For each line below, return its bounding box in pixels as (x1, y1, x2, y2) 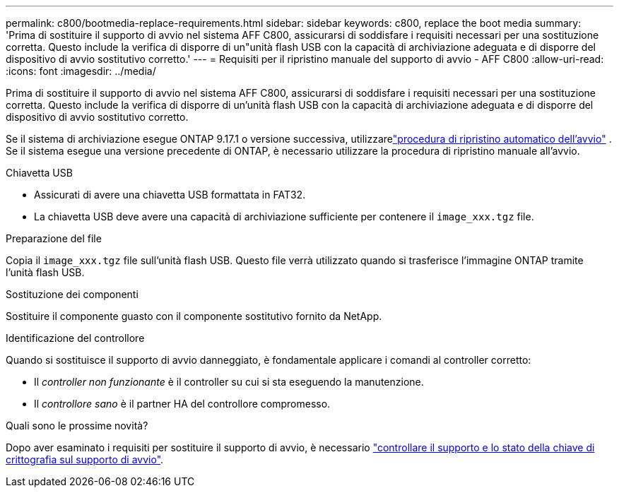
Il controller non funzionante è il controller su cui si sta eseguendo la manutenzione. (34, 376, 424, 388)
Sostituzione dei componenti (6, 288, 138, 300)
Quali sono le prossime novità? (6, 420, 148, 432)
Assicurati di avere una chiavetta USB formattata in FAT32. (34, 189, 306, 201)
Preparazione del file (6, 232, 102, 244)
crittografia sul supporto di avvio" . (6, 453, 164, 465)
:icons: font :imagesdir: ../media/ (6, 65, 156, 77)
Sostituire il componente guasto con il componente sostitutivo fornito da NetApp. (6, 310, 382, 322)
